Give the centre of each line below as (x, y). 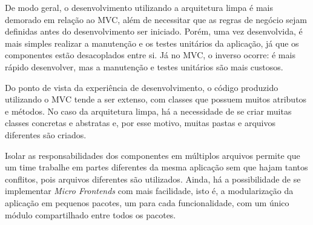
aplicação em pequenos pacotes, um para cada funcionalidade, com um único (147, 202)
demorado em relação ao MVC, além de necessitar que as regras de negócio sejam (156, 19)
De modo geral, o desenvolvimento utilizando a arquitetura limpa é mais (139, 7)
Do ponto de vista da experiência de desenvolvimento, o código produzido (142, 87)
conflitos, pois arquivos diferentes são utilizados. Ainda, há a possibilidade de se (153, 179)
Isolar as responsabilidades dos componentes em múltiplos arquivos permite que (153, 155)
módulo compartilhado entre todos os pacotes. (91, 214)
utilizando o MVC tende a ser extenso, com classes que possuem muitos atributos (156, 99)
